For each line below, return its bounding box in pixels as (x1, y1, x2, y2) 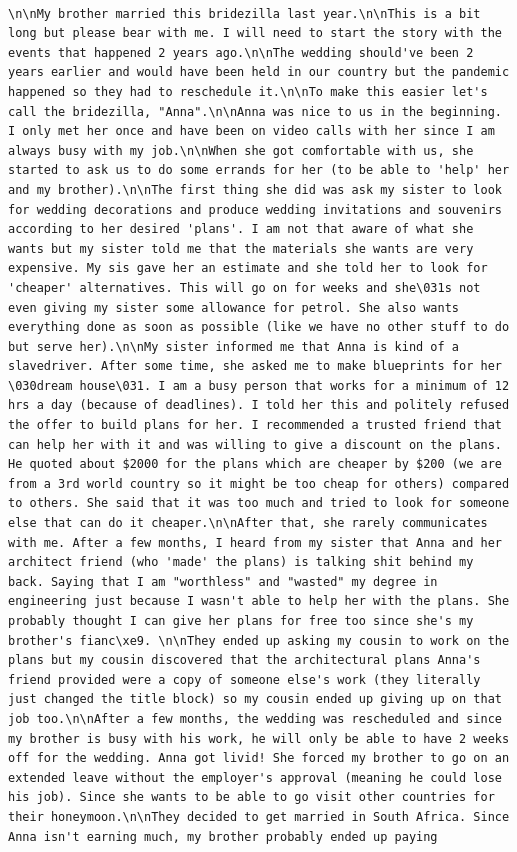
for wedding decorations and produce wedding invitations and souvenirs (8, 202, 502, 217)
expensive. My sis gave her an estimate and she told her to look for (8, 261, 488, 276)
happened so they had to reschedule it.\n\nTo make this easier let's (8, 84, 488, 99)
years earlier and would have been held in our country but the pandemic (8, 65, 510, 80)
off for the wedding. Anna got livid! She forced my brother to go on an (8, 751, 510, 766)
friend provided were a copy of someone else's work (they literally (8, 672, 481, 687)
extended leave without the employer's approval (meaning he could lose (8, 770, 502, 785)
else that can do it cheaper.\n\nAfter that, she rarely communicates (8, 516, 488, 531)
